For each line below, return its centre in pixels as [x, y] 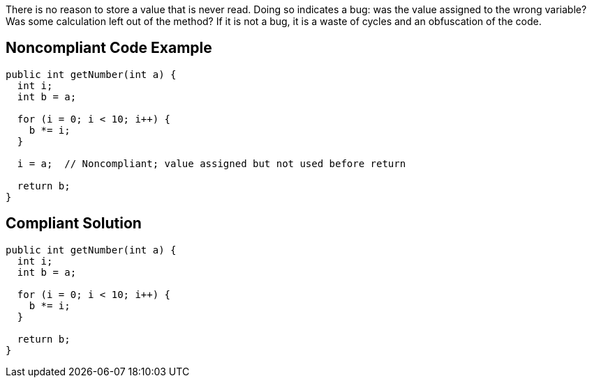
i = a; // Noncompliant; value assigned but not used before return [212, 163]
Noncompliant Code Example [109, 48]
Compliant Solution [74, 224]
